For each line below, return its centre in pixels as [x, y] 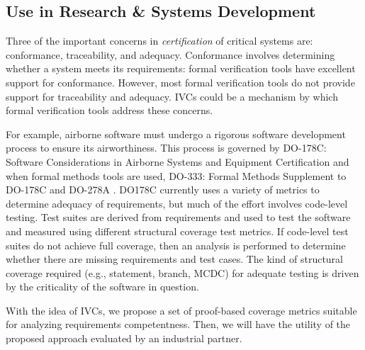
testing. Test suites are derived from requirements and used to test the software [178, 217]
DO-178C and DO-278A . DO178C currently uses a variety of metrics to [163, 190]
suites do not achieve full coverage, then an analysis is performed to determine [176, 245]
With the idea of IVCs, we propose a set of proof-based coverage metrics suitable [181, 310]
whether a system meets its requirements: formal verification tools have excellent [181, 68]
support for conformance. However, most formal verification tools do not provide [180, 82]
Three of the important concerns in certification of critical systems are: [159, 41]
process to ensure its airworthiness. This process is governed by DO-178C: [166, 148]
